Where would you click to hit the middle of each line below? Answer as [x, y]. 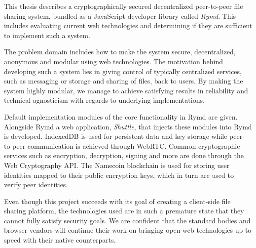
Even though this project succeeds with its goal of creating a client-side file [117, 201]
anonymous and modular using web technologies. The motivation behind [114, 61]
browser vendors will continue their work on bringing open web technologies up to [128, 230]
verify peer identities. [36, 185]
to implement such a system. [47, 35]
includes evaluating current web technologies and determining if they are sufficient [128, 25]
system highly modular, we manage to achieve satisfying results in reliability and [126, 90]
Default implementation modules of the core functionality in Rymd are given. [121, 116]
